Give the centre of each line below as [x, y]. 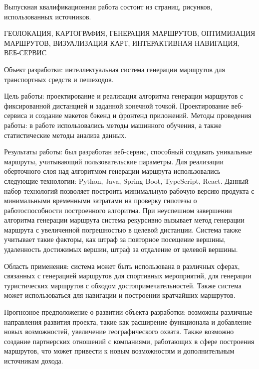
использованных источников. [48, 16]
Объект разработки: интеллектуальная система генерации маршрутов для [115, 69]
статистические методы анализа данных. [65, 135]
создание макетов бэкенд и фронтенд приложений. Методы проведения [143, 115]
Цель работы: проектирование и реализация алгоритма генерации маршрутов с [124, 96]
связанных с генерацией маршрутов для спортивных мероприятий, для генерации [128, 276]
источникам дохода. [34, 361]
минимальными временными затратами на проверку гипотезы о [101, 200]
